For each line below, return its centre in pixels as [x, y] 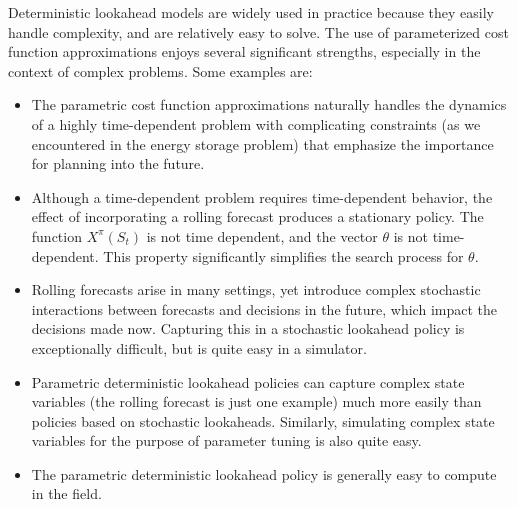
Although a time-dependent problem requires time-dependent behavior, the [262, 196]
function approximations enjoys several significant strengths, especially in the [244, 51]
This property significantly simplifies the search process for [283, 255]
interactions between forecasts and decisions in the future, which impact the [264, 308]
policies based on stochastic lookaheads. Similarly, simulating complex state [263, 420]
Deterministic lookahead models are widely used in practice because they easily [251, 12]
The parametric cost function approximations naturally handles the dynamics [269, 104]
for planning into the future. [118, 163]
